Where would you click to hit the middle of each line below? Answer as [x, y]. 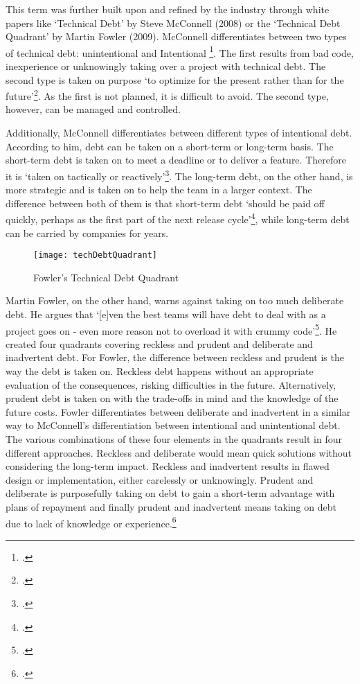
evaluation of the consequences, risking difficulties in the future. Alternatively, [171, 384]
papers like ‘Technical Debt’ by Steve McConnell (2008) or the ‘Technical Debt [173, 23]
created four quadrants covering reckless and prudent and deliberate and [159, 343]
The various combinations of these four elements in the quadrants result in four [174, 438]
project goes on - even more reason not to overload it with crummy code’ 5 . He [171, 329]
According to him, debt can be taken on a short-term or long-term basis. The [170, 146]
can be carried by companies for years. [87, 233]
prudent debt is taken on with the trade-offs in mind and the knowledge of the [172, 398]
